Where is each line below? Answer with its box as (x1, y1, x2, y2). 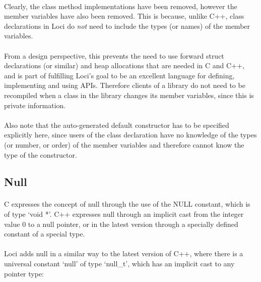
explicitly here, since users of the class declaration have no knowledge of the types (4, 129, 257, 140)
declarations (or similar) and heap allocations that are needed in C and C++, (4, 60, 244, 71)
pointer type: (4, 268, 44, 278)
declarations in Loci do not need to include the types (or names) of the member (4, 20, 250, 31)
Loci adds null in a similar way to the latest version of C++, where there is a (4, 248, 243, 259)
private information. (4, 100, 66, 110)
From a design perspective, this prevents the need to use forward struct (4, 50, 224, 61)
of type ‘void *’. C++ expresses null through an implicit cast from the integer (4, 209, 244, 219)
